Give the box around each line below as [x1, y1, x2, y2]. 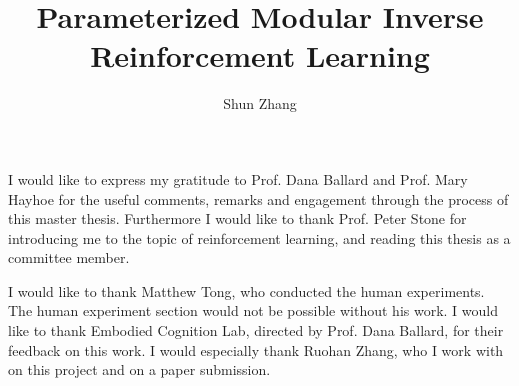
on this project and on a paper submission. [8, 359, 271, 380]
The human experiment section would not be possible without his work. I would [8, 300, 498, 321]
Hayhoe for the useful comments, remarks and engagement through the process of [8, 188, 509, 209]
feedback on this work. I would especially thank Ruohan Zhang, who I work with [8, 339, 504, 360]
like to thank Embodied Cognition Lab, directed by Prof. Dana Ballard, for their [8, 320, 504, 341]
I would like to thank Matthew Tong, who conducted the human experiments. [8, 280, 485, 301]
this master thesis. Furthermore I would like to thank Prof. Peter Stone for [8, 208, 467, 229]
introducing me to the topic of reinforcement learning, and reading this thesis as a [8, 227, 511, 248]
